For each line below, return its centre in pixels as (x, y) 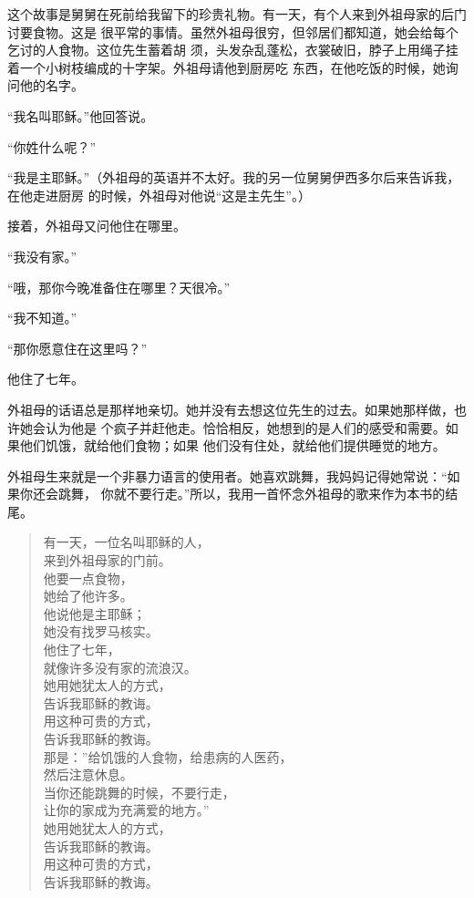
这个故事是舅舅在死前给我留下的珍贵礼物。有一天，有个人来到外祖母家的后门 (237, 14)
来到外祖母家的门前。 (107, 560)
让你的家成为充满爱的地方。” (126, 810)
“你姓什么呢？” (52, 146)
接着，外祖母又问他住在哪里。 (97, 226)
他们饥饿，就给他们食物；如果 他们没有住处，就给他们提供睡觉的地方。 (232, 445)
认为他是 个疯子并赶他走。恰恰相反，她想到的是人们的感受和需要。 (245, 427)
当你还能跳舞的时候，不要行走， (139, 792)
